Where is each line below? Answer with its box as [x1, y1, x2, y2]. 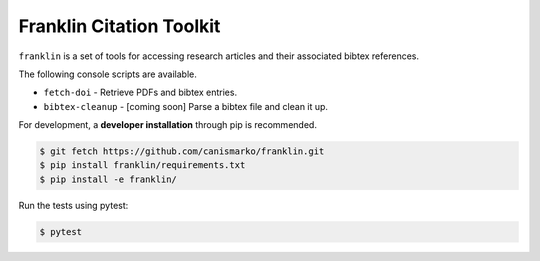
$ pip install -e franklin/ [39, 173, 177, 185]
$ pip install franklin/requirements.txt [39, 160, 246, 171]
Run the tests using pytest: [18, 199, 129, 211]
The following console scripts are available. [18, 68, 197, 80]
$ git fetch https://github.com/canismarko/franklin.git [39, 146, 325, 157]
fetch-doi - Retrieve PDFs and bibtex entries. [43, 86, 238, 99]
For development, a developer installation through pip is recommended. [18, 119, 317, 131]
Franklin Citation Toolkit [18, 15, 221, 37]
